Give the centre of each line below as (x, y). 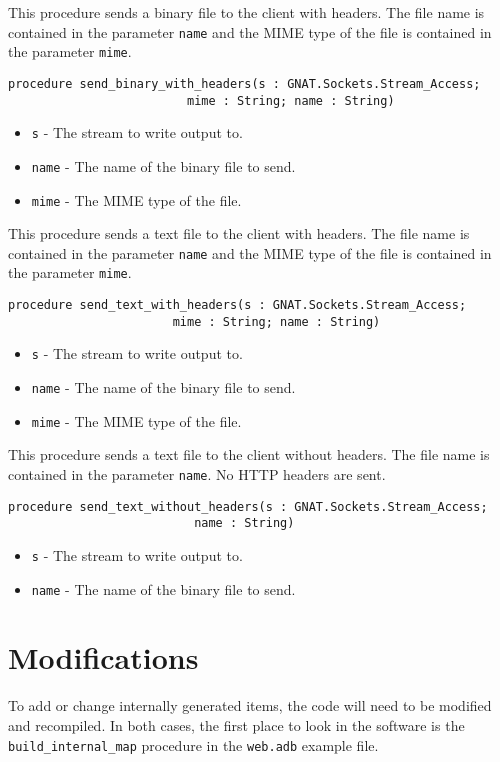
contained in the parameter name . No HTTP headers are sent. (197, 473)
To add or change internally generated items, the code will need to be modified (250, 705)
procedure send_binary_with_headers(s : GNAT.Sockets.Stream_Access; (244, 83)
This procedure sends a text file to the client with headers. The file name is (239, 233)
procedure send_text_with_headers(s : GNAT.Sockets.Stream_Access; (237, 305)
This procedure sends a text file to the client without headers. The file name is (249, 454)
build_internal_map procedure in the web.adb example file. (193, 744)
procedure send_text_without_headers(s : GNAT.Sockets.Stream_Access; (248, 506)
